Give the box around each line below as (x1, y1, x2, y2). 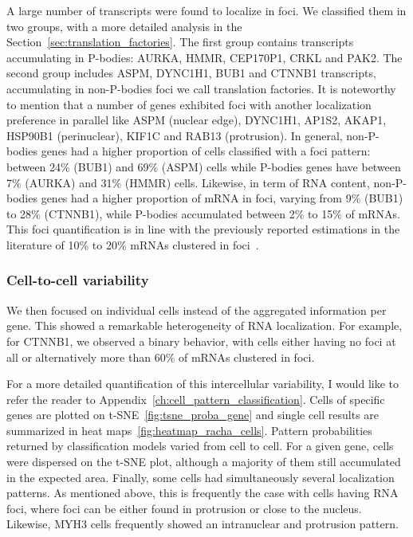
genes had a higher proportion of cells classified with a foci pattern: (41, 143, 371, 159)
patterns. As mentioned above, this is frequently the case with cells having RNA (6, 484, 399, 501)
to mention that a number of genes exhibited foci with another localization (6, 96, 372, 112)
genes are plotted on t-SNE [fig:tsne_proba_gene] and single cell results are (6, 406, 380, 423)
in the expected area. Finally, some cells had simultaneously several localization (6, 468, 395, 485)
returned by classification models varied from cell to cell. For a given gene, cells (6, 437, 394, 454)
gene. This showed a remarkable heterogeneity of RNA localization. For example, (6, 317, 403, 334)
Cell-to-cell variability (6, 270, 149, 290)
